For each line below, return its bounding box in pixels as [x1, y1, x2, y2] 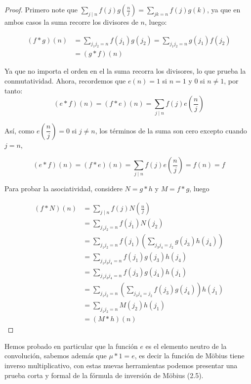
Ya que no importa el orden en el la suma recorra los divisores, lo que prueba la [4, 66, 246, 76]
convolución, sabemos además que [4, 350, 107, 361]
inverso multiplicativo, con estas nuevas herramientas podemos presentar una [4, 360, 238, 371]
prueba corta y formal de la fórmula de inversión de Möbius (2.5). [4, 370, 204, 380]
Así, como [4, 125, 35, 135]
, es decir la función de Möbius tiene [134, 350, 245, 361]
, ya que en [207, 4, 241, 14]
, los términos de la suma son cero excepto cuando [95, 125, 247, 135]
